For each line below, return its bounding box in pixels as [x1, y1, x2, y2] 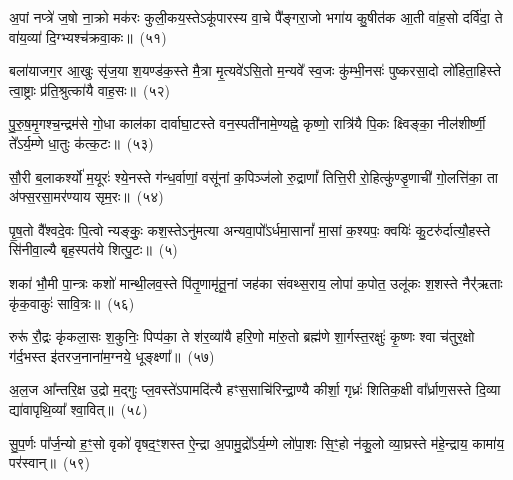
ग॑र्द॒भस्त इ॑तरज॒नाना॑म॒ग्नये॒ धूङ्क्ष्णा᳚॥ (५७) [9, 345, 215, 366]
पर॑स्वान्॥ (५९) [9, 452, 91, 473]
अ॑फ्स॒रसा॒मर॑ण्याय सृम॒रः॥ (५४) [9, 186, 164, 207]
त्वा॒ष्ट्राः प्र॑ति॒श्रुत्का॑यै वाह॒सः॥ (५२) [9, 79, 170, 100]
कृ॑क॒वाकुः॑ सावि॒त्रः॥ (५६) [9, 292, 135, 313]
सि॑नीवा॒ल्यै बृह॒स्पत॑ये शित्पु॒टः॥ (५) [9, 239, 178, 260]
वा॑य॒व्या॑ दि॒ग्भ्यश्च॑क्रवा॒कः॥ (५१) [9, 26, 167, 47]
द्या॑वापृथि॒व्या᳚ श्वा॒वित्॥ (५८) [9, 398, 148, 419]
